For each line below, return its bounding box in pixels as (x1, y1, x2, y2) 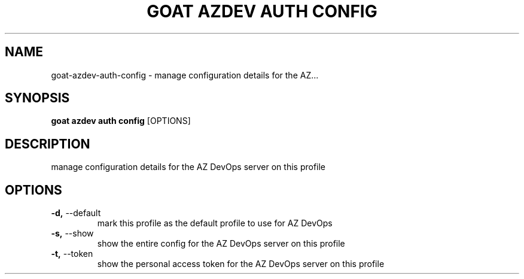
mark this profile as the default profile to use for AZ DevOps (97, 218, 333, 229)
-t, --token (51, 248, 93, 259)
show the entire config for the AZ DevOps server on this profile (97, 238, 345, 249)
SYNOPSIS (5, 90, 70, 106)
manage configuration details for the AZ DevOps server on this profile (51, 162, 326, 172)
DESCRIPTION (5, 136, 90, 151)
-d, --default (51, 208, 101, 219)
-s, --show (51, 228, 94, 239)
